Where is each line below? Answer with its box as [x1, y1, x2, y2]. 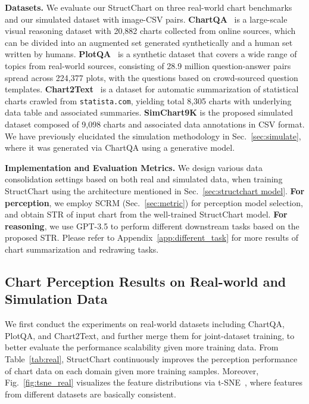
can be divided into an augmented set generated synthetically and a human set [5, 36, 293, 48]
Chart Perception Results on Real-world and [5, 272, 286, 290]
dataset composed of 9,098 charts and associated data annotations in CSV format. [5, 118, 305, 130]
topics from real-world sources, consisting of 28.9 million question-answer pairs [5, 59, 291, 72]
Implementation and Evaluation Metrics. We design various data [5, 161, 263, 173]
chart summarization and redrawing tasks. [5, 243, 159, 255]
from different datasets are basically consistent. [5, 387, 176, 400]
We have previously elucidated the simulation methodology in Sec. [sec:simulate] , [5, 129, 301, 142]
